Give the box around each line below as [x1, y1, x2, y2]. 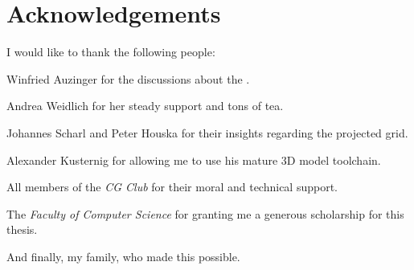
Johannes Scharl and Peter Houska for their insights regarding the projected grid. [6, 124, 408, 141]
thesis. [6, 221, 38, 238]
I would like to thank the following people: [6, 43, 215, 60]
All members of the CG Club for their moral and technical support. [6, 178, 338, 195]
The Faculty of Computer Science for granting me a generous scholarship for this [6, 205, 404, 222]
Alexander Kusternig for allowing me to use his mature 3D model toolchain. [6, 151, 381, 168]
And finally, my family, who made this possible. [6, 247, 240, 264]
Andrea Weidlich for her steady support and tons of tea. [6, 97, 284, 114]
